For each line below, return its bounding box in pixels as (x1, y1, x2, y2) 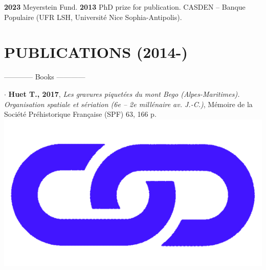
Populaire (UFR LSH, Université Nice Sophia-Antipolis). (4, 11, 182, 22)
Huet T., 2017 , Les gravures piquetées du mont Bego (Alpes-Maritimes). (8, 88, 240, 99)
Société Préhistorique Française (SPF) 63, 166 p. (4, 109, 157, 119)
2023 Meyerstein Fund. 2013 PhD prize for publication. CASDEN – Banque (4, 2, 246, 12)
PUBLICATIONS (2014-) (4, 41, 188, 63)
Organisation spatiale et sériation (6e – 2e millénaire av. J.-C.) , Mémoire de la (4, 98, 253, 109)
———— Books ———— (4, 71, 85, 82)
